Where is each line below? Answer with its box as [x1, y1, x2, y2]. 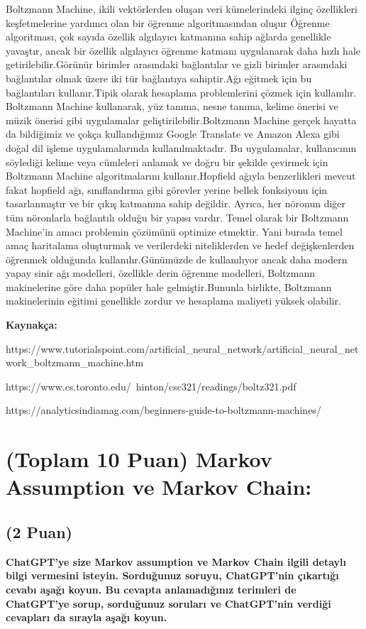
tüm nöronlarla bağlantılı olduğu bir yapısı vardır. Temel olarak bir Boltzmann [6, 209, 349, 224]
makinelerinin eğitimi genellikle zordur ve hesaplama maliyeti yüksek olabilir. [6, 293, 341, 308]
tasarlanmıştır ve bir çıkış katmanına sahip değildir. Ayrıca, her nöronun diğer [6, 196, 346, 211]
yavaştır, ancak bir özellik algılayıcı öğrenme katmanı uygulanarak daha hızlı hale [6, 43, 360, 58]
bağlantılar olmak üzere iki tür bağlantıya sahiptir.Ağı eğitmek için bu [6, 70, 312, 85]
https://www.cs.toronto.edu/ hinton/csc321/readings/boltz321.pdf [6, 378, 296, 393]
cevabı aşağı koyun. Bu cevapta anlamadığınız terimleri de [6, 581, 296, 596]
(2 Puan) [6, 520, 72, 542]
